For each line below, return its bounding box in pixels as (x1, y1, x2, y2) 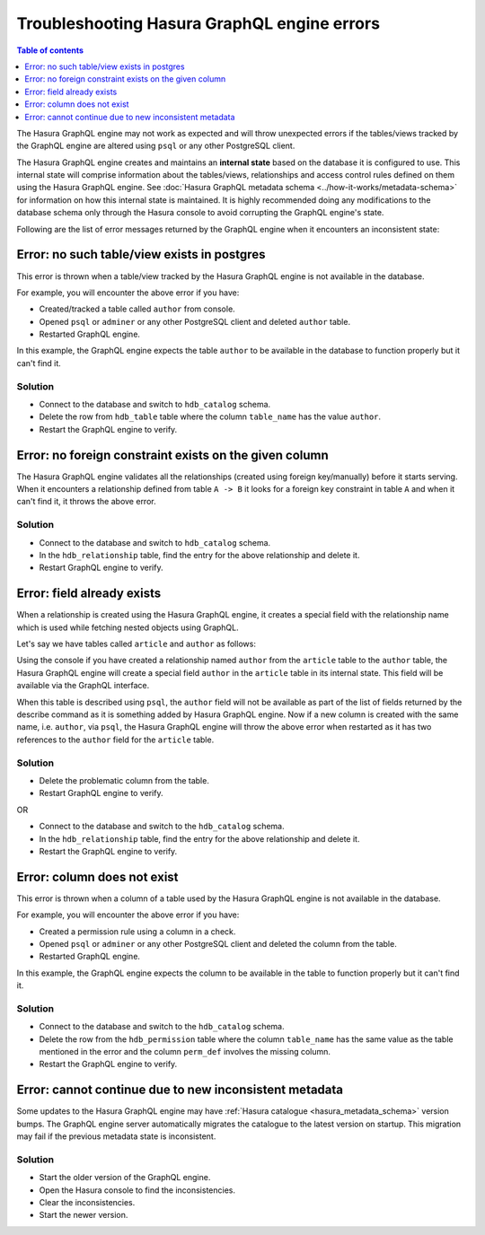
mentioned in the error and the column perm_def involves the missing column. (39, 1047, 331, 1057)
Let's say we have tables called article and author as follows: (16, 638, 256, 650)
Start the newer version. (39, 1210, 128, 1221)
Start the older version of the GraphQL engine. (39, 1172, 211, 1183)
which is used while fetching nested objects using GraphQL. (16, 622, 240, 633)
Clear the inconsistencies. (39, 1197, 136, 1208)
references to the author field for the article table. (16, 734, 215, 745)
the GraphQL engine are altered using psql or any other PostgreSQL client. (16, 140, 295, 152)
